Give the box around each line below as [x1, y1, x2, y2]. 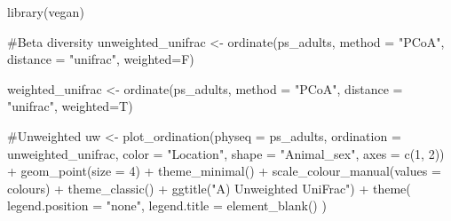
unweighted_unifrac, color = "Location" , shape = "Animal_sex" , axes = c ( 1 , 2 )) [7, 144, 445, 162]
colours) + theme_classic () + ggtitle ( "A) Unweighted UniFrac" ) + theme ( [7, 178, 411, 197]
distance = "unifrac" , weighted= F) [7, 50, 194, 68]
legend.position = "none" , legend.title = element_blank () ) [7, 196, 327, 215]
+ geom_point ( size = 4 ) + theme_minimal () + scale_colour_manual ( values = [7, 162, 441, 180]
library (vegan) [7, 3, 84, 20]
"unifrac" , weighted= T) [7, 97, 133, 115]
